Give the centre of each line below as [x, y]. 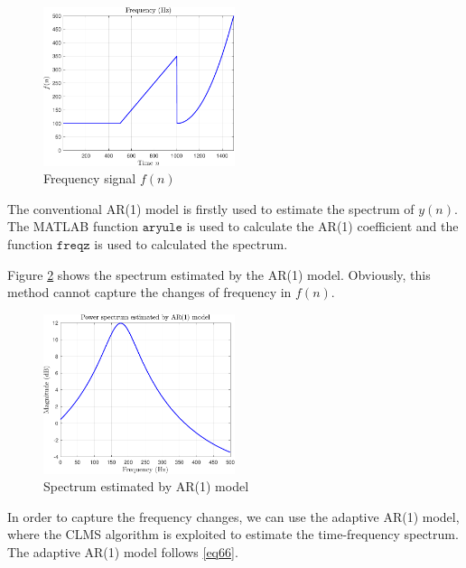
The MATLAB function [73, 226]
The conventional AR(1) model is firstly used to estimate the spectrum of [211, 208]
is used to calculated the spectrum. [191, 243]
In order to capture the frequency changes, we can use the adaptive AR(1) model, [233, 516]
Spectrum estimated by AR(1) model [146, 486]
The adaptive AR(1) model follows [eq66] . [123, 551]
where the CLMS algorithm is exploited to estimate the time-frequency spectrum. [233, 534]
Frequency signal [90, 178]
